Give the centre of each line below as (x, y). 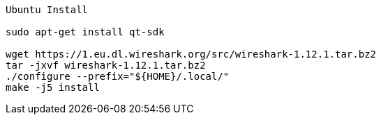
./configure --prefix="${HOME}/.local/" (118, 76)
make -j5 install (53, 87)
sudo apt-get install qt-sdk (85, 32)
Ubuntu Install (47, 10)
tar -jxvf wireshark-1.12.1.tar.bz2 (106, 65)
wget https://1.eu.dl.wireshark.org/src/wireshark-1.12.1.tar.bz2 (191, 54)
